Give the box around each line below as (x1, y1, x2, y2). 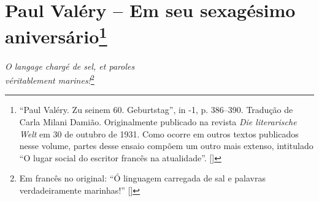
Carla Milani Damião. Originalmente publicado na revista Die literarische (19, 115, 297, 128)
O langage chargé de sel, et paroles (5, 59, 135, 72)
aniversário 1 (5, 21, 107, 49)
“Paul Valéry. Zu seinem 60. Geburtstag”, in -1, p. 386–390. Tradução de (19, 103, 293, 116)
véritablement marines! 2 (5, 72, 94, 86)
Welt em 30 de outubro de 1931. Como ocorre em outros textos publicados (19, 127, 299, 140)
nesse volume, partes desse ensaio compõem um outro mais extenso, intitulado (19, 139, 313, 152)
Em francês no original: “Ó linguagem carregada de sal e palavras (19, 172, 266, 185)
